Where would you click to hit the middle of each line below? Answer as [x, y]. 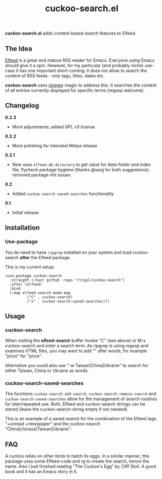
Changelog [22, 106]
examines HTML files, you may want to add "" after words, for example [76, 351]
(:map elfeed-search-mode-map [40, 293]
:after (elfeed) [26, 284]
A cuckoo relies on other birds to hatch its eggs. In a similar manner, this [77, 456]
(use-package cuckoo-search [34, 276]
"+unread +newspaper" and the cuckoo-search [53, 424]
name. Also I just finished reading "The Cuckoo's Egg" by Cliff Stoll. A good [81, 466]
